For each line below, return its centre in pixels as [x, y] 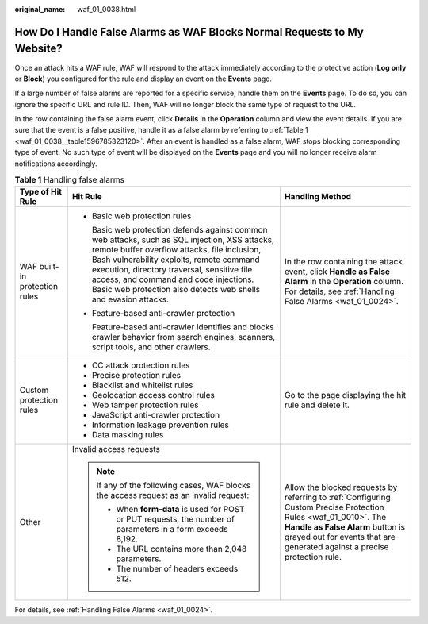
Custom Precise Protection [334, 507]
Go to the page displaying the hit [345, 395]
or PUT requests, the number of [176, 519]
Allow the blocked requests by [341, 487]
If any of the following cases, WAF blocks [174, 486]
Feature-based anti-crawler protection [163, 314]
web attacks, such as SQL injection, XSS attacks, [183, 240]
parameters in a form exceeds [172, 530]
